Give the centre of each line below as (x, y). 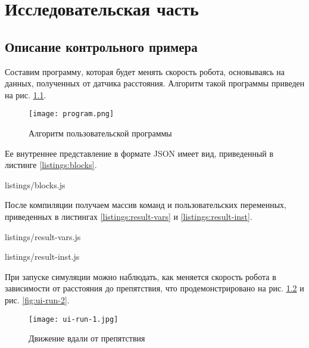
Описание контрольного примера (101, 46)
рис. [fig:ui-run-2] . (37, 299)
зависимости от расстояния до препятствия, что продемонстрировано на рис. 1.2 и (154, 288)
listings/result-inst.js (42, 257)
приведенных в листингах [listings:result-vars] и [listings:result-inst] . (129, 216)
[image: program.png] (71, 114)
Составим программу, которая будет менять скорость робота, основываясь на (145, 71)
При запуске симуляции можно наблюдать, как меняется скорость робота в (141, 276)
